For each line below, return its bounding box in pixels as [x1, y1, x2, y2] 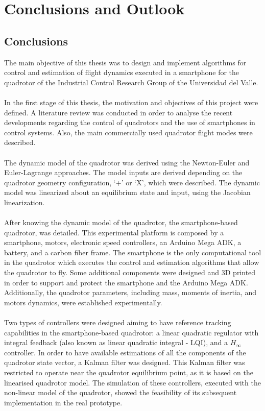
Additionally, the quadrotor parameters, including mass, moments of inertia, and [4, 287, 257, 298]
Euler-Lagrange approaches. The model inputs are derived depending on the [4, 167, 243, 178]
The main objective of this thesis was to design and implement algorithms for [4, 57, 247, 67]
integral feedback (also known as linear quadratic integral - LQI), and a [4, 337, 228, 348]
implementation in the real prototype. [4, 397, 123, 407]
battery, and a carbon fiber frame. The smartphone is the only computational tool [4, 247, 261, 257]
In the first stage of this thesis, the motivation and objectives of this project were [4, 96, 258, 107]
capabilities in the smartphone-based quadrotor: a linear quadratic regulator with [4, 327, 259, 337]
